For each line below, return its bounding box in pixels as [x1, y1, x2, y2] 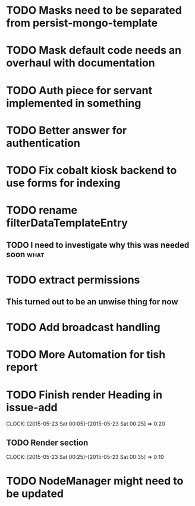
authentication [6, 136, 80, 150]
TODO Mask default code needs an [6, 44, 182, 57]
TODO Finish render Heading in [6, 388, 162, 402]
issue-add [6, 400, 58, 414]
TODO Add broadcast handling [6, 320, 161, 334]
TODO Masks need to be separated [6, 4, 183, 17]
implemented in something [6, 96, 141, 110]
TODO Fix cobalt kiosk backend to [6, 163, 177, 177]
